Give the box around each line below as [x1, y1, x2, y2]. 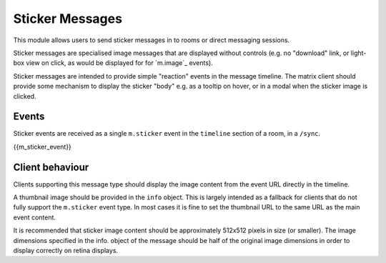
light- [350, 49, 367, 57]
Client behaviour [13, 161, 89, 173]
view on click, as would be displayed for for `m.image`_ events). [26, 59, 214, 67]
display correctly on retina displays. [13, 247, 118, 255]
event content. [13, 213, 56, 222]
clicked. [13, 91, 36, 100]
